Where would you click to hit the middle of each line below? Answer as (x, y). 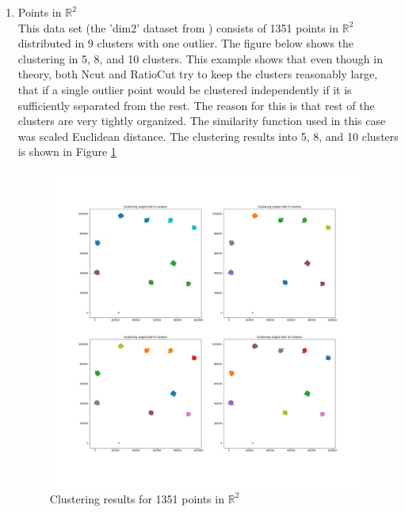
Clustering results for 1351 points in (137, 498)
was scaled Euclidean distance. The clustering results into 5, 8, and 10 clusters (208, 136)
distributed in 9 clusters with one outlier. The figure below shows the (186, 43)
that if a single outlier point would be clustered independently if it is (185, 89)
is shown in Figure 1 (67, 152)
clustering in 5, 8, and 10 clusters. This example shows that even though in (200, 58)
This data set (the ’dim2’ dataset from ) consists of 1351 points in (178, 27)
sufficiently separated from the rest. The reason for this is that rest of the (196, 105)
